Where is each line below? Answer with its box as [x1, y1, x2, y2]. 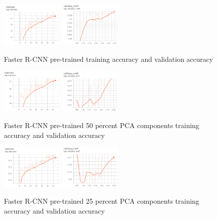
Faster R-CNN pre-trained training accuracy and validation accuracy [4, 53, 213, 64]
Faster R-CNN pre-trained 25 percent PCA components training [4, 196, 200, 206]
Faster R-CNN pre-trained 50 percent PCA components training [4, 120, 200, 130]
